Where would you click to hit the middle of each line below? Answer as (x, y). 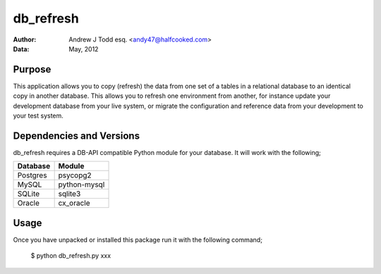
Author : (25, 39)
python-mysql (81, 185)
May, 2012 (84, 49)
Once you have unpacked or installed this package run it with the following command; (138, 239)
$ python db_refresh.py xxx (71, 256)
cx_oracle (74, 203)
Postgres (32, 175)
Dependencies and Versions (77, 136)
